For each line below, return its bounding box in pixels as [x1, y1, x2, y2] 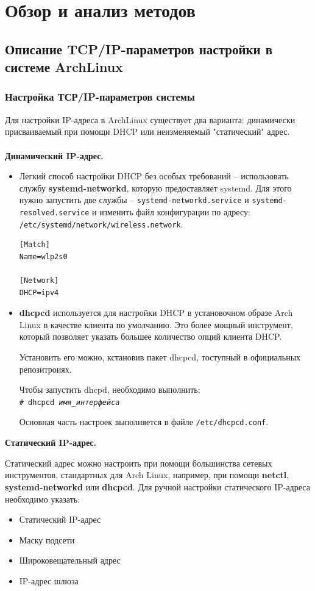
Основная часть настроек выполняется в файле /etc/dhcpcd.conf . [19, 415, 269, 428]
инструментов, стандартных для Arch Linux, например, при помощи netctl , [5, 468, 289, 481]
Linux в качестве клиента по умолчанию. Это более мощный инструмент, [19, 318, 293, 331]
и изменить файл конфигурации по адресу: [92, 205, 250, 218]
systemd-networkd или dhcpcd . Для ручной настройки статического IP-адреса [5, 480, 310, 493]
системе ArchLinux [5, 57, 123, 76]
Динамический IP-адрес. [5, 149, 104, 162]
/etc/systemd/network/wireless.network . [19, 217, 183, 230]
